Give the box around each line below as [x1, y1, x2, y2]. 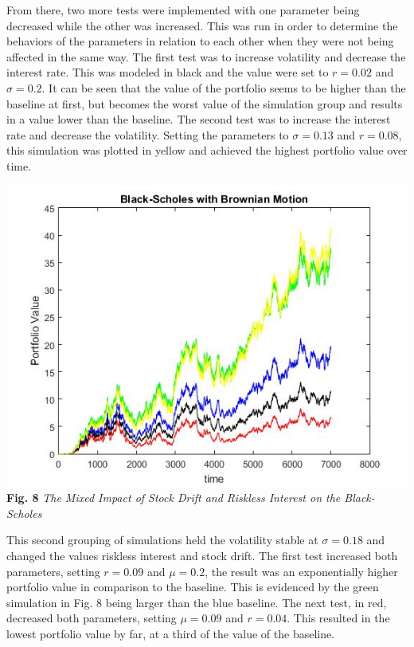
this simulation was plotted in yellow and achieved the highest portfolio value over [6, 142, 408, 159]
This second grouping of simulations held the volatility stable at [6, 531, 318, 548]
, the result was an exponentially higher [205, 563, 398, 579]
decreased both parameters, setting [6, 610, 177, 626]
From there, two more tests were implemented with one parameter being [6, 2, 360, 18]
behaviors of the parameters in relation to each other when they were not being [6, 33, 394, 49]
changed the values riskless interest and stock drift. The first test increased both [6, 547, 398, 563]
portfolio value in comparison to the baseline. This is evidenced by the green [6, 578, 379, 595]
